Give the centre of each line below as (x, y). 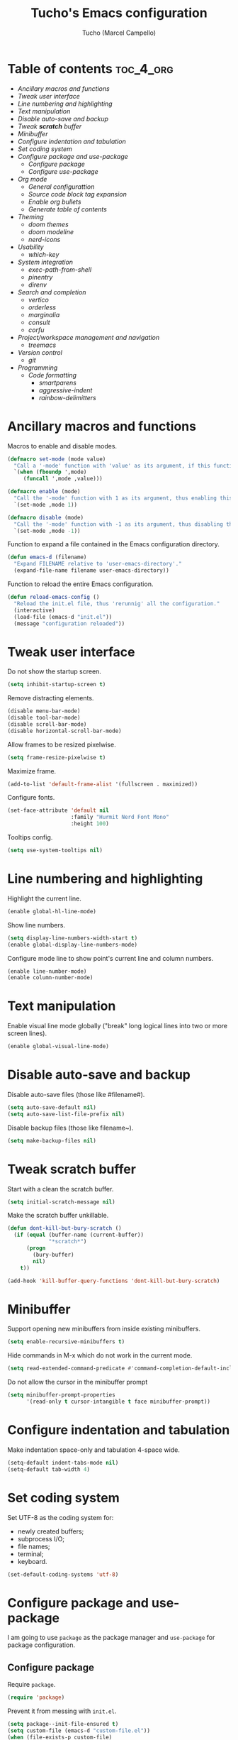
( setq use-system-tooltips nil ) (55, 850)
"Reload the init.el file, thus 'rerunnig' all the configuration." (117, 604)
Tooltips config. (30, 837)
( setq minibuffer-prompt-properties (61, 1395)
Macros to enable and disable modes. (62, 446)
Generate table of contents (68, 209)
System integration (45, 262)
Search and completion (52, 292)
